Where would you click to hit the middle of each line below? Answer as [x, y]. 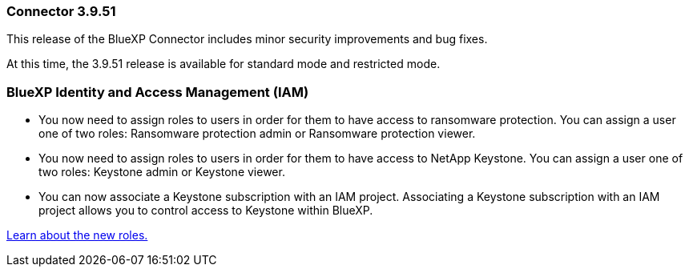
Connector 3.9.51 [61, 11]
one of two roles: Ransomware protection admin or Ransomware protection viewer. [257, 134]
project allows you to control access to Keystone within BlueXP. [206, 211]
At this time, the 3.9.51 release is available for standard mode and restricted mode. [224, 64]
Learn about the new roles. [77, 235]
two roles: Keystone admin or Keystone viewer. [162, 172]
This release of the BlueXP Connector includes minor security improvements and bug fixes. [247, 39]
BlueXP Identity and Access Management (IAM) [158, 92]
